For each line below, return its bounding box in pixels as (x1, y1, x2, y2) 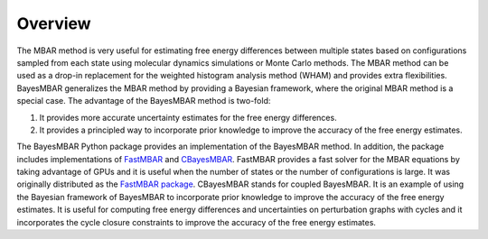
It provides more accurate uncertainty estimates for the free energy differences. (39, 112, 338, 123)
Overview (16, 14, 91, 33)
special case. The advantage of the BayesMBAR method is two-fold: (16, 96, 271, 106)
